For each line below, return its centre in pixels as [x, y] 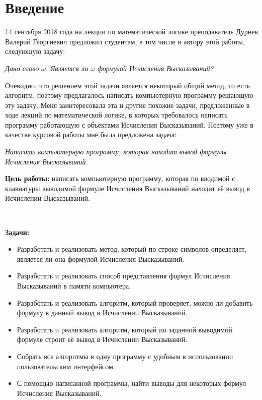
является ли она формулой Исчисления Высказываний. [101, 259]
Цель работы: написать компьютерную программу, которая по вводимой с [120, 178]
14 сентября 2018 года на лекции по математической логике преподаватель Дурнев [132, 32]
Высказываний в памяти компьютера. [74, 285]
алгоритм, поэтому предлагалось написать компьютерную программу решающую [129, 95]
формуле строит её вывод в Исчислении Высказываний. [102, 339]
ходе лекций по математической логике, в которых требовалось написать [116, 115]
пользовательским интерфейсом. [66, 366]
